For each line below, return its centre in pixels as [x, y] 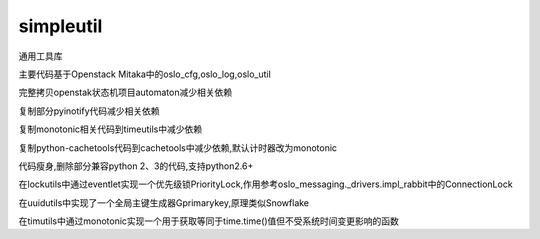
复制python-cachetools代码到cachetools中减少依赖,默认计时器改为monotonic [178, 147]
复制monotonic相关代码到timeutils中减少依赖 [110, 129]
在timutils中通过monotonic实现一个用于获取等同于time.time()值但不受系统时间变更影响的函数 [209, 221]
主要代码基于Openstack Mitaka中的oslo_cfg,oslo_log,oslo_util [145, 74]
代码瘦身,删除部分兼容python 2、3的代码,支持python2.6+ [136, 166]
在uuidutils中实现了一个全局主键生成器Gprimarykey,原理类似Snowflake [164, 202]
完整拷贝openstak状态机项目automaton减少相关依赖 [125, 92]
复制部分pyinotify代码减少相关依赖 [89, 111]
